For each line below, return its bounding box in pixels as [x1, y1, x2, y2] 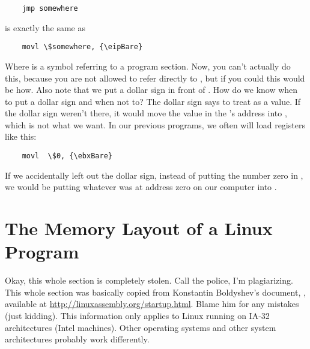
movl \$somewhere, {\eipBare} [22, 43, 143, 52]
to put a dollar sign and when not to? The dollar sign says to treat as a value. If [5, 95, 301, 107]
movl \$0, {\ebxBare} [22, 152, 112, 161]
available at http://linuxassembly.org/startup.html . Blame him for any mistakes [5, 297, 299, 310]
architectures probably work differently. [5, 333, 150, 345]
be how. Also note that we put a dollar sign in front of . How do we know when [5, 83, 298, 96]
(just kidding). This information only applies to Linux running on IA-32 [5, 309, 270, 321]
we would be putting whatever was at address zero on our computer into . [5, 180, 277, 193]
